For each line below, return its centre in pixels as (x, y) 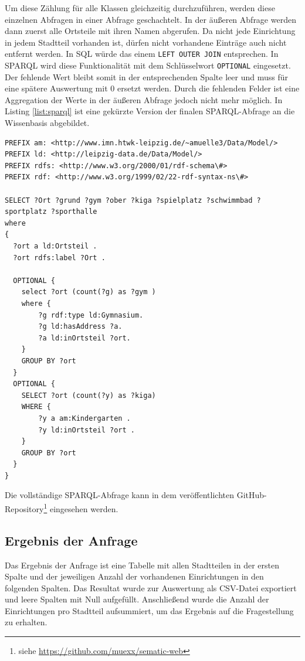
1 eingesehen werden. (81, 508)
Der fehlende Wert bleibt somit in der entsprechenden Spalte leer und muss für (146, 76)
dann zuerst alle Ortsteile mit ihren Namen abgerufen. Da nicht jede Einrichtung (150, 31)
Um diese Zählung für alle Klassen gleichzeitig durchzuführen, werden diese (140, 8)
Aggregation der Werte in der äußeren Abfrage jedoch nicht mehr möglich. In (144, 99)
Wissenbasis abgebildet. (47, 123)
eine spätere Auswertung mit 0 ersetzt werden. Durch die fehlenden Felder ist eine (152, 88)
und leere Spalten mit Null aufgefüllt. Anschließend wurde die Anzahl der (137, 599)
